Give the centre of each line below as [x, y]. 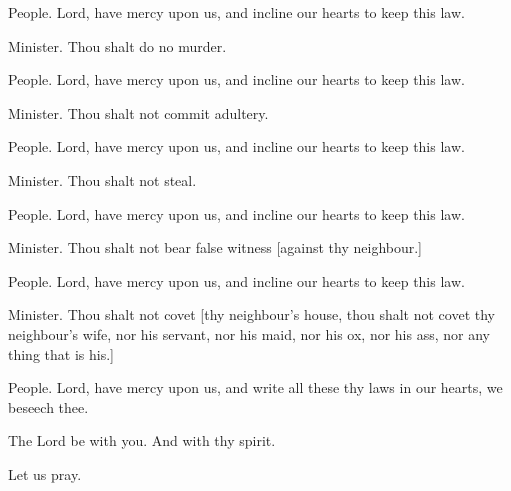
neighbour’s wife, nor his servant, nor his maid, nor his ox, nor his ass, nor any [249, 333]
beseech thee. [48, 406]
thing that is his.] [61, 353]
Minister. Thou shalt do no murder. [117, 45]
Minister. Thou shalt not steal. [102, 179]
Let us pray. [45, 473]
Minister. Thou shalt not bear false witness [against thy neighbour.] [215, 247]
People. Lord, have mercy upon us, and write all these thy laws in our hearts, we [255, 387]
